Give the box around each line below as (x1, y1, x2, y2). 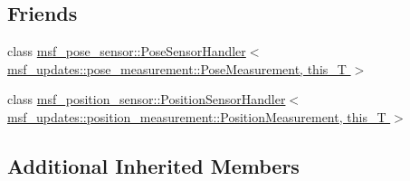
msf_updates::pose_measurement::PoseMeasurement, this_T (7, 59, 347, 78)
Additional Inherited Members (7, 151, 300, 179)
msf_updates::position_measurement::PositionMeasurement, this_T (7, 107, 386, 126)
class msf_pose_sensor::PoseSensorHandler (7, 42, 246, 61)
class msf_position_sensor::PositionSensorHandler (7, 90, 286, 109)
